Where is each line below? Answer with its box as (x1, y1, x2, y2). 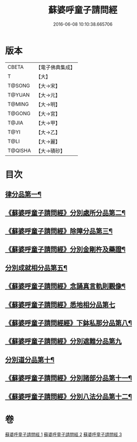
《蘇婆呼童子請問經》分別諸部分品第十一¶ (5, 374, 132, 383)
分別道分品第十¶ (5, 355, 55, 364)
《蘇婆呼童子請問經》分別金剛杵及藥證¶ (5, 246, 126, 254)
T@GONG (7, 110, 31, 117)
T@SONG (7, 82, 31, 89)
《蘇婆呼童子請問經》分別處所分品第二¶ (5, 208, 126, 217)
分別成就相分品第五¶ (5, 263, 68, 272)
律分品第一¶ (5, 190, 42, 198)
